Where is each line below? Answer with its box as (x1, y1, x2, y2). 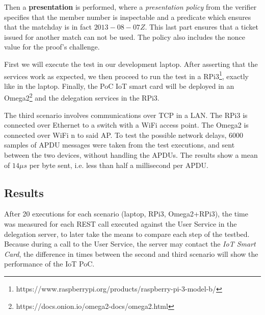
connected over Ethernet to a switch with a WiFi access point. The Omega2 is (4, 119, 249, 130)
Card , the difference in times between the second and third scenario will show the (4, 248, 258, 259)
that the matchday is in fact (4, 21, 92, 32)
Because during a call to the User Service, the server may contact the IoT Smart (4, 238, 256, 249)
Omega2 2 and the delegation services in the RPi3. (4, 91, 160, 103)
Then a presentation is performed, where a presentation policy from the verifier (4, 2, 257, 12)
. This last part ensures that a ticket (145, 21, 258, 32)
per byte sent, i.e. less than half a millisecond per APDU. (29, 159, 208, 170)
